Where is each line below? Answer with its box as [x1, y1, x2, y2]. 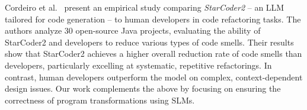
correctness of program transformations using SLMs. [5, 93, 195, 106]
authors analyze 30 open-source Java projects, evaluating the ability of [5, 24, 261, 37]
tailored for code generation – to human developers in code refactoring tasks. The [5, 12, 301, 25]
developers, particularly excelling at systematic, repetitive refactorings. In [5, 59, 272, 71]
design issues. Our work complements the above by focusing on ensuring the [5, 82, 281, 95]
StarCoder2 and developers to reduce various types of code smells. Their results [5, 35, 294, 48]
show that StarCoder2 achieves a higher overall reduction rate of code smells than [5, 47, 302, 60]
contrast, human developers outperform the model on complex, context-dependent [5, 70, 303, 83]
